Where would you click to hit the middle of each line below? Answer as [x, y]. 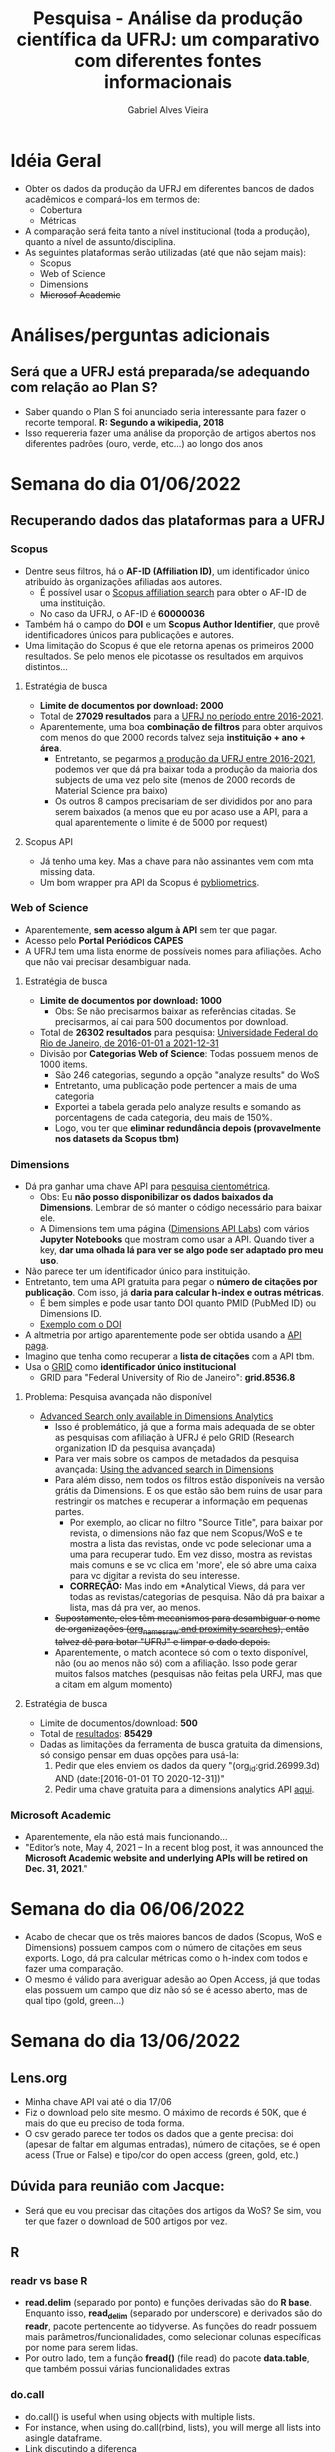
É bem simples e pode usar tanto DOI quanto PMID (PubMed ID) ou [178, 1303]
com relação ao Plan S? [84, 387]
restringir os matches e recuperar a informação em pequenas [181, 1501]
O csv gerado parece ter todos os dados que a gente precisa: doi [159, 2133]
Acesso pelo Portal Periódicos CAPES [104, 940]
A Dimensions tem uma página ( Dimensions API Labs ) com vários [174, 1229]
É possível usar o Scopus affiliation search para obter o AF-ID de [173, 592]
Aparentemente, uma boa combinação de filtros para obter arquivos [181, 726]
